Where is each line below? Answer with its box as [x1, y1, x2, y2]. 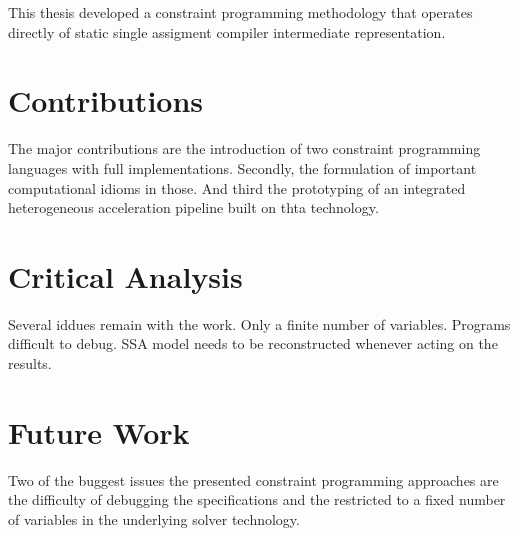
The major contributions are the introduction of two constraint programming [8, 138, 481, 159]
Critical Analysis [8, 255, 243, 296]
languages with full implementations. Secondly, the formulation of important [8, 157, 477, 178]
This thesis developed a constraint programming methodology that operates [8, 2, 473, 22]
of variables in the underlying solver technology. [8, 508, 300, 529]
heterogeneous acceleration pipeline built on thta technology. [8, 197, 379, 218]
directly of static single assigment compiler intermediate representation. [8, 21, 446, 42]
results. [8, 353, 52, 373]
